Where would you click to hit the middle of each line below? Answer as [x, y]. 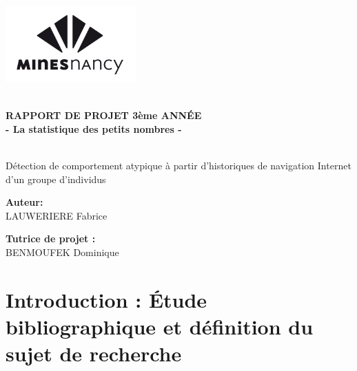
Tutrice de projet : [51, 238]
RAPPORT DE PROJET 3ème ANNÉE [104, 115]
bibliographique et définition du [160, 326]
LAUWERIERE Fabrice [57, 215]
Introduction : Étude [106, 299]
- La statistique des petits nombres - [94, 128]
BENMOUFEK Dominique [62, 252]
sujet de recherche [94, 353]
